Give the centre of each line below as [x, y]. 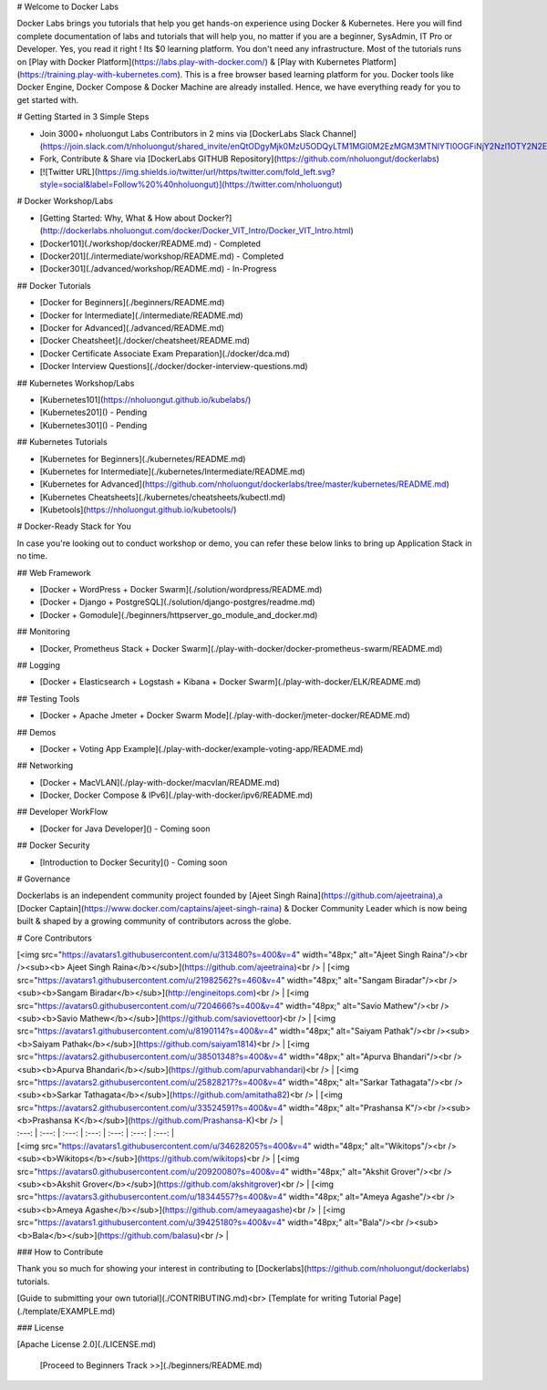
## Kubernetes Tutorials [62, 442]
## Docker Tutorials [54, 285]
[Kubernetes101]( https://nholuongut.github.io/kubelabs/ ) [145, 399]
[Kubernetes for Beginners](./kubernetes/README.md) [143, 458]
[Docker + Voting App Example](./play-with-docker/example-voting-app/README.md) [201, 748]
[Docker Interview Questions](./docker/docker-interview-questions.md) [174, 366]
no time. [32, 556]
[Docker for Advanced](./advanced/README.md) [132, 327]
